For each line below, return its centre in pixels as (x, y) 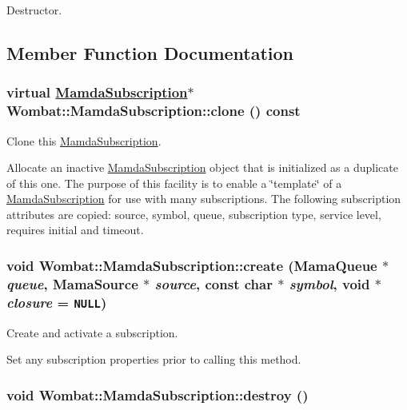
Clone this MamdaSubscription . (84, 140)
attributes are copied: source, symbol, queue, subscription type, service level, (194, 214)
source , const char (213, 283)
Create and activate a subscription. (92, 332)
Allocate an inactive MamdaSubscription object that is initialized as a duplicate (202, 167)
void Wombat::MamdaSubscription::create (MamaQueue (192, 265)
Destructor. (34, 10)
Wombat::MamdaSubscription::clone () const (154, 111)
